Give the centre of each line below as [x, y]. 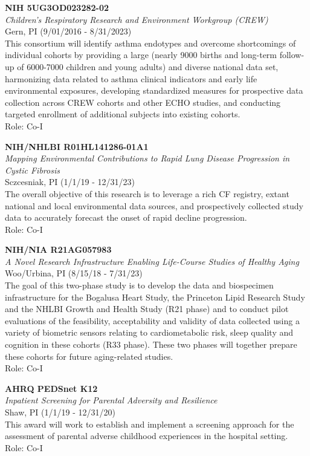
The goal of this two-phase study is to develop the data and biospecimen [139, 285]
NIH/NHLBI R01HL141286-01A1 [77, 146]
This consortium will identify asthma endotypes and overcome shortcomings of [150, 43]
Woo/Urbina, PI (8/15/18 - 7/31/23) [74, 273]
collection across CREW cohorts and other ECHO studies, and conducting [143, 102]
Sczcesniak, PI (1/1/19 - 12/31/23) [70, 182]
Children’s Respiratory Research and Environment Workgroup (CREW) [137, 19]
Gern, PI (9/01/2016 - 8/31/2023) [68, 31]
